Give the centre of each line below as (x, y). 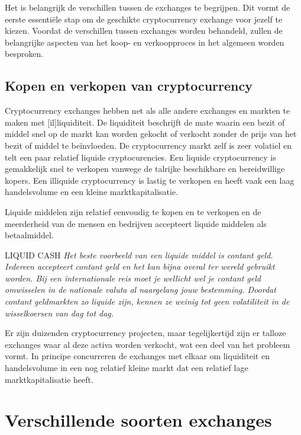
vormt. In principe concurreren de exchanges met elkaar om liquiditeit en (137, 356)
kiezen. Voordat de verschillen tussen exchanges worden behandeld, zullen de (144, 31)
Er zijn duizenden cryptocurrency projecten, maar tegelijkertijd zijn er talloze (145, 333)
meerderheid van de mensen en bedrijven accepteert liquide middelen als (136, 223)
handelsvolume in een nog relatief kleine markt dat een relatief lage (127, 368)
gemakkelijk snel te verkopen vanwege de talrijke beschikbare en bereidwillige (145, 169)
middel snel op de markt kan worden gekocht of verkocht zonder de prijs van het (151, 134)
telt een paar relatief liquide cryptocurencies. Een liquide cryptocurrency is (140, 157)
